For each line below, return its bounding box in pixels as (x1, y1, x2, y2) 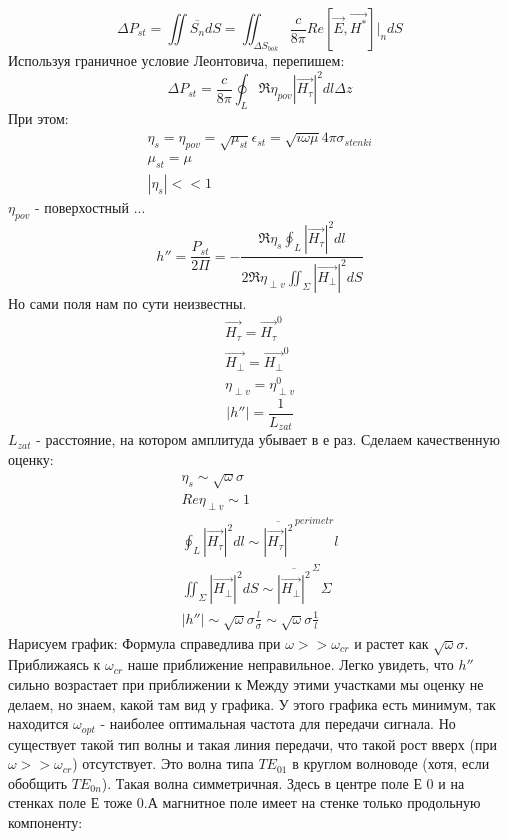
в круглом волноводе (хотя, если (292, 753, 490, 774)
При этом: (8, 108, 69, 129)
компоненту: (8, 812, 83, 833)
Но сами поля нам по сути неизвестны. (8, 292, 247, 313)
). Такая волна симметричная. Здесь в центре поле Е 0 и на (101, 772, 465, 793)
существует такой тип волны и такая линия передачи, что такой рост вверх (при (8, 733, 497, 754)
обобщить (8, 772, 68, 793)
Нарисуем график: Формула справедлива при (8, 632, 281, 653)
